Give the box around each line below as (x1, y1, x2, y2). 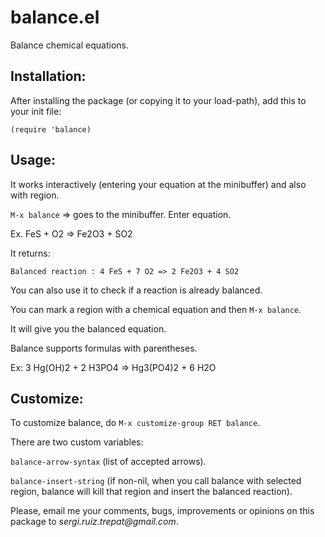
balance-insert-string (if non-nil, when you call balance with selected (10, 475, 302, 487)
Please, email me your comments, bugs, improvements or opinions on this (10, 505, 315, 517)
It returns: (10, 247, 51, 259)
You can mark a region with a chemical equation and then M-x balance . (10, 303, 302, 315)
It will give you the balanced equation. (10, 322, 167, 335)
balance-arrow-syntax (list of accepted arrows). (10, 456, 207, 468)
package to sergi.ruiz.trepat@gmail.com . (10, 516, 179, 528)
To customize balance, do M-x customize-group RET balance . (10, 417, 261, 429)
